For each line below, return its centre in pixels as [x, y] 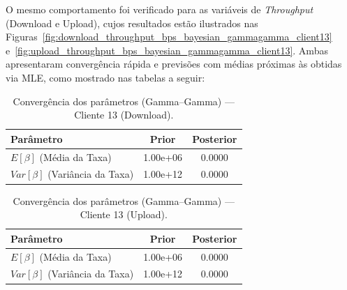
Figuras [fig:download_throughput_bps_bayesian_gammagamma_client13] [169, 37]
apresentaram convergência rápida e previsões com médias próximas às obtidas [174, 64]
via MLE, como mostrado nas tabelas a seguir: [105, 77]
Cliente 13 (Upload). [124, 214]
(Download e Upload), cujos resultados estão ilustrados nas [132, 23]
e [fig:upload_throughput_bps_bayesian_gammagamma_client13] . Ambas [167, 50]
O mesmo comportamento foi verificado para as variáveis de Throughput [160, 9]
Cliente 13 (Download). [124, 115]
